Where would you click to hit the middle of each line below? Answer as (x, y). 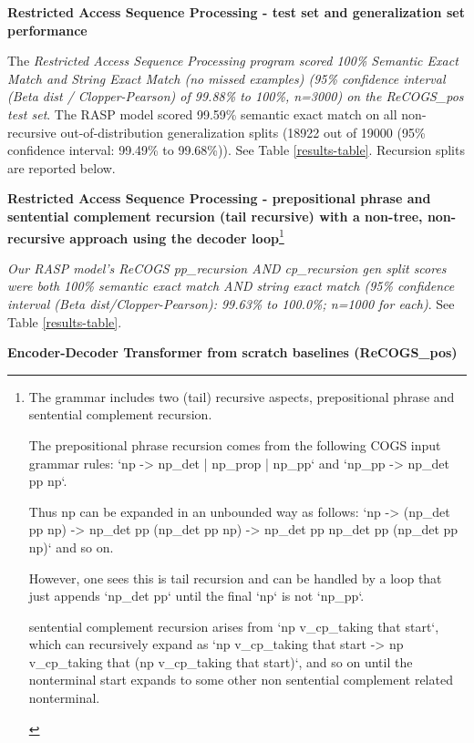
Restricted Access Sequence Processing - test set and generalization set (236, 12)
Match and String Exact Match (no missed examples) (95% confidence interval (227, 78)
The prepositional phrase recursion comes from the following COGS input (235, 444)
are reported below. (62, 167)
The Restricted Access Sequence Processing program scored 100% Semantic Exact (233, 61)
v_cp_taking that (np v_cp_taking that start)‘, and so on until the (221, 661)
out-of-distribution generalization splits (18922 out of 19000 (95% (243, 132)
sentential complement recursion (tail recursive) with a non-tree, (215, 216)
